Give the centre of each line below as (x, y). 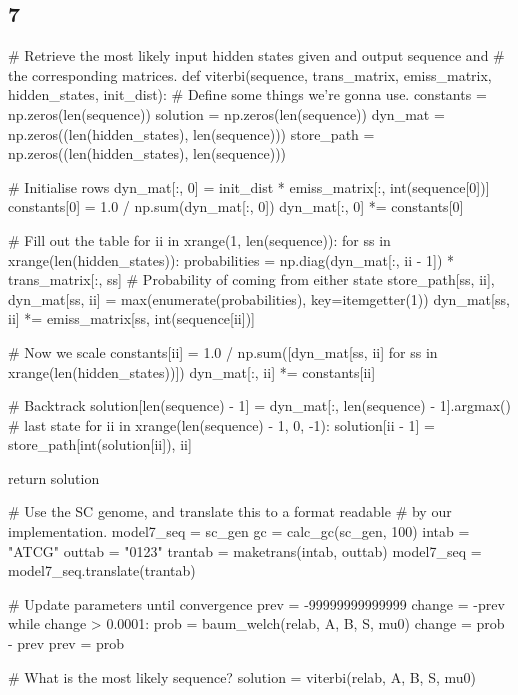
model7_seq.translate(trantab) (102, 570)
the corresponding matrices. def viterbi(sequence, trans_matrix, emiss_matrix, (250, 74)
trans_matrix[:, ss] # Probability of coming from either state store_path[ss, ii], (251, 279)
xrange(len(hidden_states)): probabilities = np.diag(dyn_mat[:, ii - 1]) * (231, 259)
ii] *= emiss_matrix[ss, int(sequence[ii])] (131, 318)
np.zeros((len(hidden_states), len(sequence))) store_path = (191, 133)
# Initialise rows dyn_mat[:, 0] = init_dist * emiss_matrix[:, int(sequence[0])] (249, 186)
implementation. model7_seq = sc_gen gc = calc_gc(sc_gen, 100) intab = (239, 531)
